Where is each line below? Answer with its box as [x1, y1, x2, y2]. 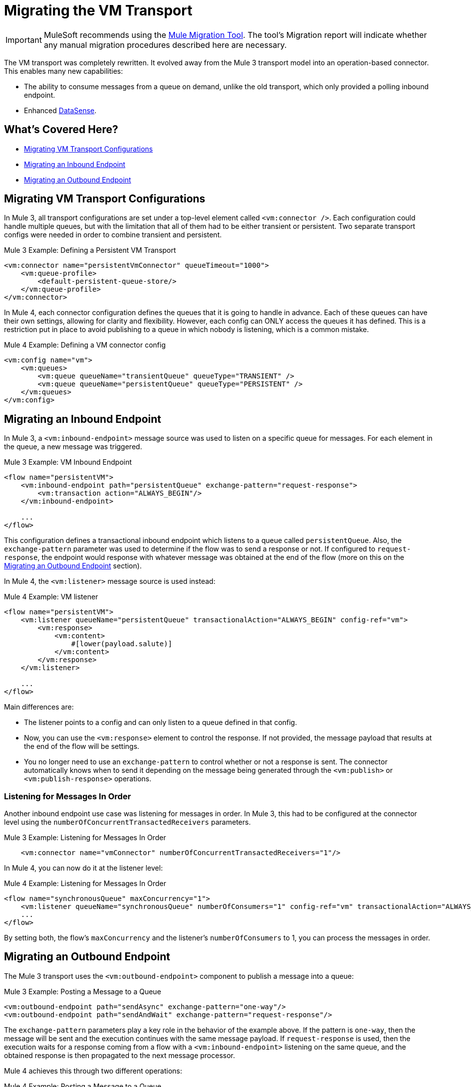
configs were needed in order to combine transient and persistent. [4, 230, 222, 239]
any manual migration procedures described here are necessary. [43, 39, 287, 50]
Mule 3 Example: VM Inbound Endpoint [4, 458, 132, 467]
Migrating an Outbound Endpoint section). [4, 561, 142, 570]
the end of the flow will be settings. [24, 742, 140, 751]
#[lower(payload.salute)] [71, 640, 173, 648]
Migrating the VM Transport [4, 2, 193, 19]
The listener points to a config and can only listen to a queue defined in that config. [24, 718, 297, 727]
